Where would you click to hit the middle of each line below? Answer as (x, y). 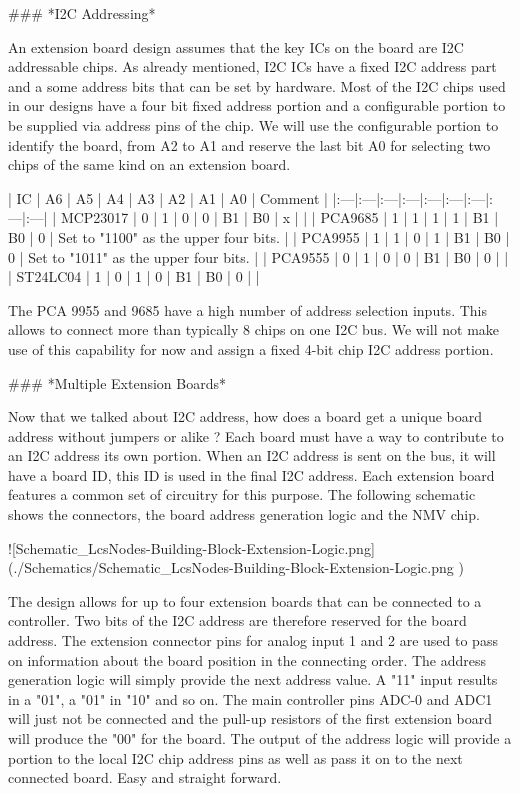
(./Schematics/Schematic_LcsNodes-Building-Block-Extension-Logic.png (231, 567)
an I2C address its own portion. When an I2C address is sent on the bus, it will (252, 455)
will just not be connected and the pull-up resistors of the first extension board (250, 718)
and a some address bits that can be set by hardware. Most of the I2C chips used (257, 85)
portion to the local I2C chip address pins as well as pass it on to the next (235, 757)
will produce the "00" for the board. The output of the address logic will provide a (260, 738)
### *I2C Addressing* (82, 13)
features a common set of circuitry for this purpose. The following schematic (242, 494)
